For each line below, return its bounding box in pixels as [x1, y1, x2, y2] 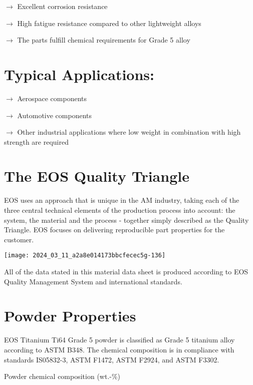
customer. [4, 234, 34, 244]
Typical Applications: [4, 64, 154, 84]
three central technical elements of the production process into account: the [4, 205, 235, 215]
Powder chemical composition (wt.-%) [4, 371, 121, 381]
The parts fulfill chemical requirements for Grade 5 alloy [17, 35, 190, 45]
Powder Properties [4, 305, 136, 326]
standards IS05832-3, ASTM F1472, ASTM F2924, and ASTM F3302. [4, 354, 219, 364]
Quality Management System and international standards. [4, 276, 182, 286]
